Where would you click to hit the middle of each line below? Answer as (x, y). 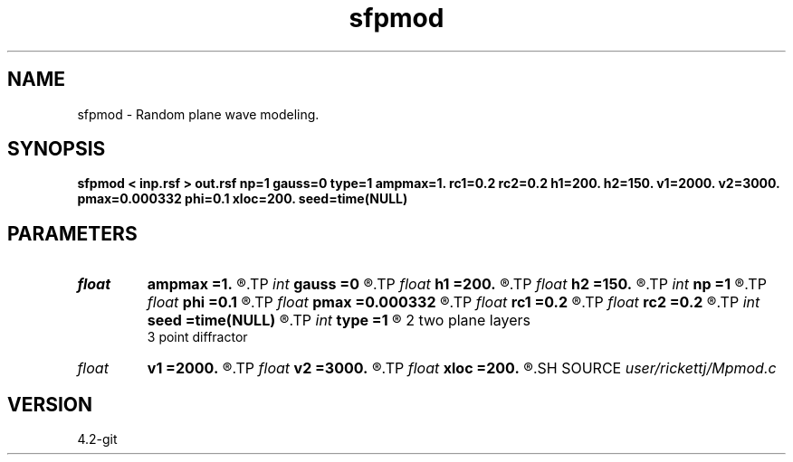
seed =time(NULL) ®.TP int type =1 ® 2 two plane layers (339, 321)
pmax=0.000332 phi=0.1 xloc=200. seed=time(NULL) (243, 199)
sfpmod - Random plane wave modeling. (198, 114)
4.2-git (97, 439)
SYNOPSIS (57, 149)
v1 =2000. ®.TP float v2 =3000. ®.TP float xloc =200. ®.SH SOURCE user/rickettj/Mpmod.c (462, 368)
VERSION (50, 404)
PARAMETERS (72, 233)
